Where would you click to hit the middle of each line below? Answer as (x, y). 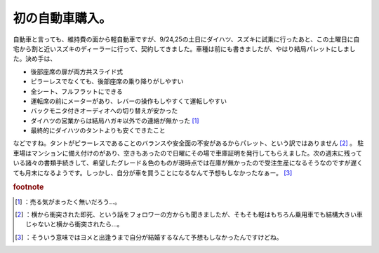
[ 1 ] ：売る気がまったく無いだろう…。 (68, 201)
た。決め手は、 (34, 59)
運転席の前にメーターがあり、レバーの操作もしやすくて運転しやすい (129, 101)
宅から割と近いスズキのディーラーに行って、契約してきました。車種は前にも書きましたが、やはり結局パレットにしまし (184, 48)
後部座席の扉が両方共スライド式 (77, 71)
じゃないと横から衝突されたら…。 (74, 224)
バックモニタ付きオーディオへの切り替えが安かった (104, 111)
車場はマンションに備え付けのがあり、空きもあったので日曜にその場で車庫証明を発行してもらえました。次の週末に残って (188, 153)
